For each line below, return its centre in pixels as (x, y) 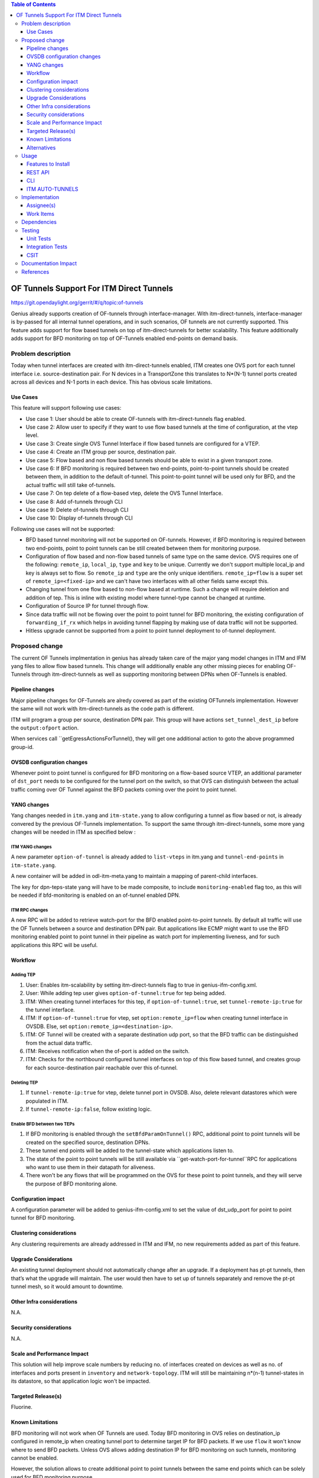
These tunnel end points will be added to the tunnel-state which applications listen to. (130, 1150)
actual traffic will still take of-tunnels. (71, 485)
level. (32, 435)
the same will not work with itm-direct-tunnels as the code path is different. (102, 709)
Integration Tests (47, 247)
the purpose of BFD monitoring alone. (71, 1184)
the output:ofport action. (45, 728)
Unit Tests (39, 238)
